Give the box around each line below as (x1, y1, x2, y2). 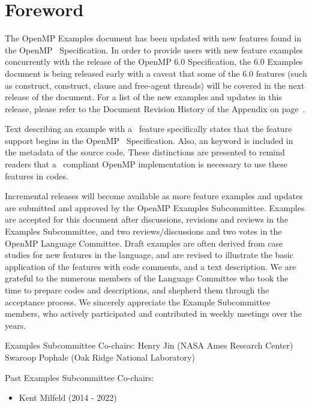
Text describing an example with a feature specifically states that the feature (5, 122, 292, 135)
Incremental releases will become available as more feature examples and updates (5, 190, 303, 202)
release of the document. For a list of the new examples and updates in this (5, 91, 282, 103)
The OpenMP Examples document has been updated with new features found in (5, 32, 302, 44)
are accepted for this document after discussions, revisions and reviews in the (5, 213, 289, 226)
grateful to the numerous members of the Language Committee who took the (5, 272, 289, 284)
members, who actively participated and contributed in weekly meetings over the (5, 307, 302, 320)
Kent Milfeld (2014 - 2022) (19, 391, 117, 404)
